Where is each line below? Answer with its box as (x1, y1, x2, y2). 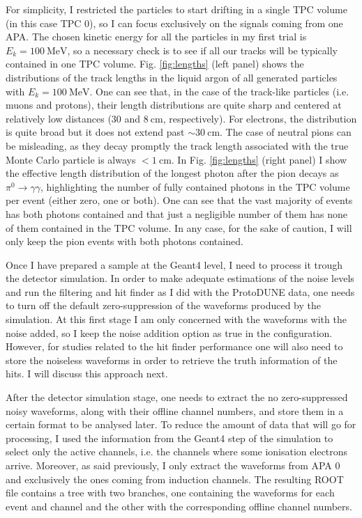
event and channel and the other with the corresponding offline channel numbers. (6, 499, 352, 513)
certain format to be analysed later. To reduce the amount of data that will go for (6, 417, 356, 432)
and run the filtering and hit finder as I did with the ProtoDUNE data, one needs (6, 284, 355, 299)
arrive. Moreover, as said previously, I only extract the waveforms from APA (6, 458, 332, 472)
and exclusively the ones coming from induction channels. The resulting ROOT (6, 471, 344, 486)
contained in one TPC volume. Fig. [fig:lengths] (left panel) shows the (6, 56, 304, 71)
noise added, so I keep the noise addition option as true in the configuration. (6, 325, 333, 340)
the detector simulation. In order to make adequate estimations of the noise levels (6, 271, 354, 285)
